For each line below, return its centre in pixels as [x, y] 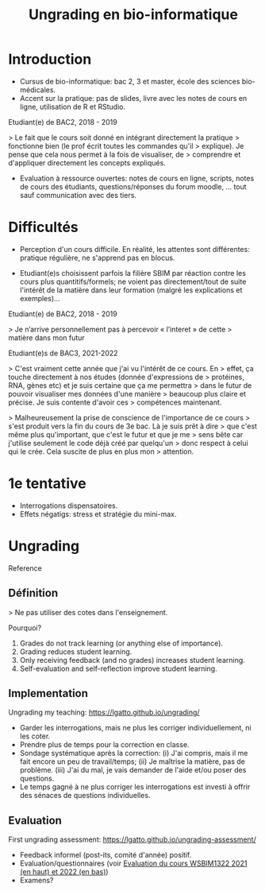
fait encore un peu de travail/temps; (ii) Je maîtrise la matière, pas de [132, 761]
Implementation [48, 693]
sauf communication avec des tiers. [78, 195]
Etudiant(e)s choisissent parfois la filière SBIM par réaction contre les [132, 273]
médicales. [38, 90]
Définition [33, 593]
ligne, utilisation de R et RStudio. [72, 107]
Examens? [36, 881]
